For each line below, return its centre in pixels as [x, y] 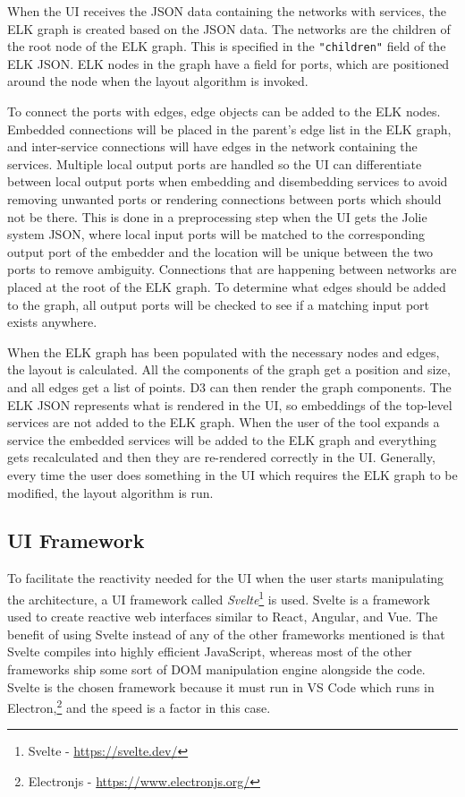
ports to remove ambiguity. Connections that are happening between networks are [232, 269]
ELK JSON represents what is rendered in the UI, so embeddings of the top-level [230, 404]
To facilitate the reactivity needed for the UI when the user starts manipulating [226, 578]
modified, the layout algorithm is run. [110, 492]
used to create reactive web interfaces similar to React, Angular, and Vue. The [223, 617]
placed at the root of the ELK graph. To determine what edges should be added [227, 286]
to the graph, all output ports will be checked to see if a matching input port [219, 304]
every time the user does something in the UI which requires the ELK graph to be [232, 474]
